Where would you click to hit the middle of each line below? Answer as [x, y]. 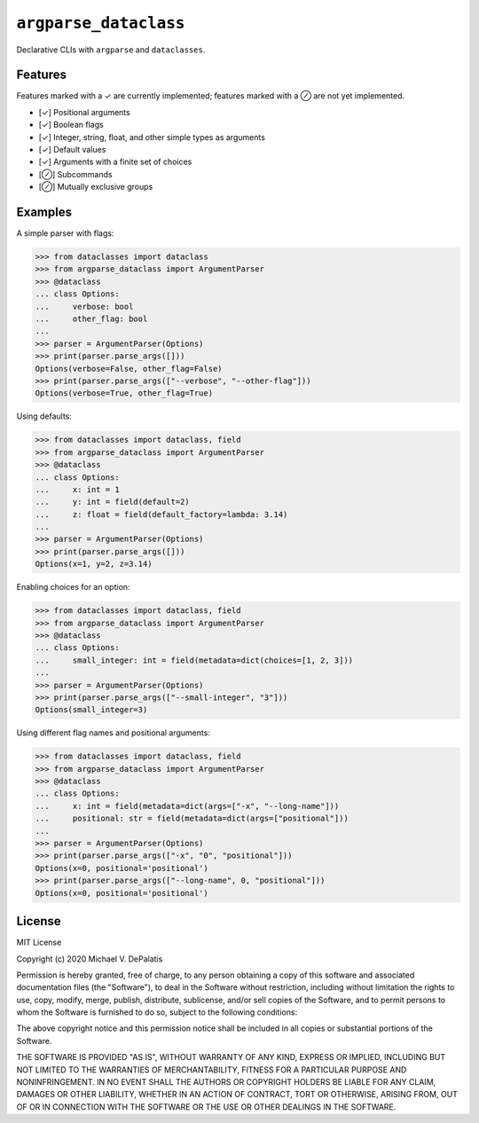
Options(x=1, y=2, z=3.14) [94, 564]
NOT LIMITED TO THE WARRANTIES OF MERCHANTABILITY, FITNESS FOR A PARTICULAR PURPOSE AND [212, 1070]
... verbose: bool [84, 306]
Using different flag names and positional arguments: [113, 733]
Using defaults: [44, 416]
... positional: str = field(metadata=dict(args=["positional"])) [192, 819]
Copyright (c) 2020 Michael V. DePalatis [90, 959]
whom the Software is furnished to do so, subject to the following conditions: [157, 1012]
